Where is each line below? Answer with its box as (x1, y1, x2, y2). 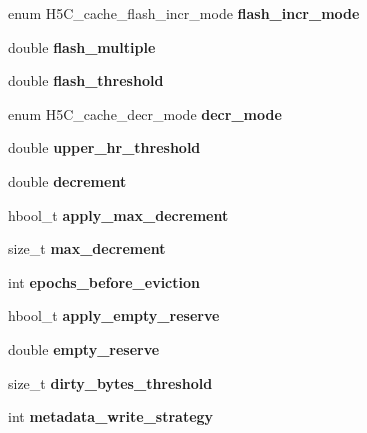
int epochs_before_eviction (8, 271, 200, 292)
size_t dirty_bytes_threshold (8, 372, 213, 393)
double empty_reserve (8, 338, 160, 359)
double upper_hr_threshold (8, 137, 201, 158)
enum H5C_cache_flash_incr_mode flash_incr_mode (8, 3, 360, 23)
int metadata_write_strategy (8, 406, 214, 427)
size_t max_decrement (8, 238, 166, 259)
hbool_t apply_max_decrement (8, 204, 229, 225)
